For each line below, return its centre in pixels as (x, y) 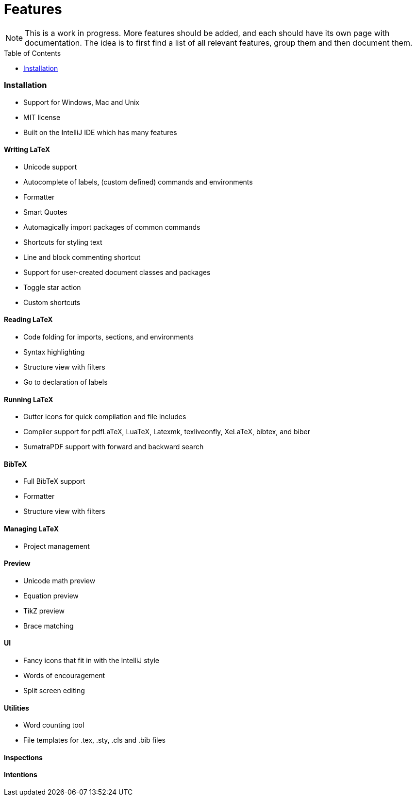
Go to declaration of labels (66, 382)
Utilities (17, 708)
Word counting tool (54, 725)
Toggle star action (52, 287)
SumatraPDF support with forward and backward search (114, 447)
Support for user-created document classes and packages (117, 272)
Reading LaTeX (28, 320)
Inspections (23, 757)
